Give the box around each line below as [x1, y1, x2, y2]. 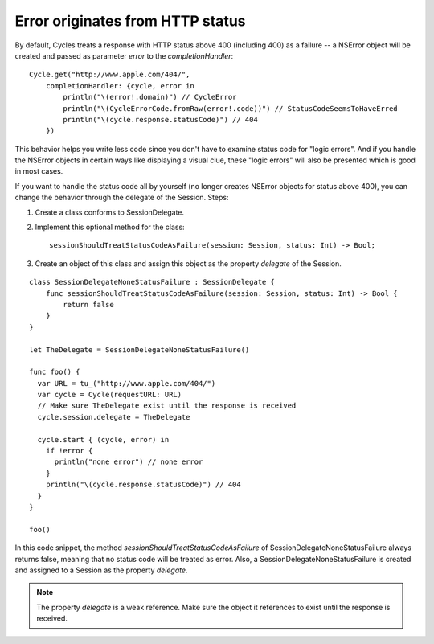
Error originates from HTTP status [14, 12, 246, 30]
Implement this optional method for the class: [35, 222, 185, 232]
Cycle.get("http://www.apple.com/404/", [29, 70, 190, 80]
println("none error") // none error [54, 457, 203, 466]
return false [63, 300, 114, 309]
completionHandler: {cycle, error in [45, 81, 194, 90]
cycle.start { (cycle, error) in [37, 435, 170, 444]
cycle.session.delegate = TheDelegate [37, 412, 190, 421]
